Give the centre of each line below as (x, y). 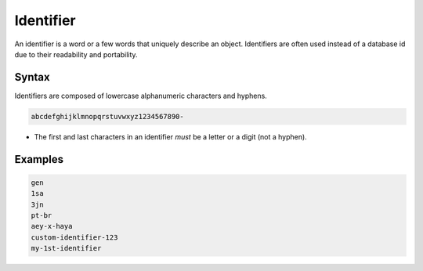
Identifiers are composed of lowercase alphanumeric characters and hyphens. (141, 96)
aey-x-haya (52, 226)
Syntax (32, 77)
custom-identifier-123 (74, 237)
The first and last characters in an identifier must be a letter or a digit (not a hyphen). (170, 136)
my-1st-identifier (66, 248)
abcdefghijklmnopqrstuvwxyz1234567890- (107, 116)
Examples (39, 159)
